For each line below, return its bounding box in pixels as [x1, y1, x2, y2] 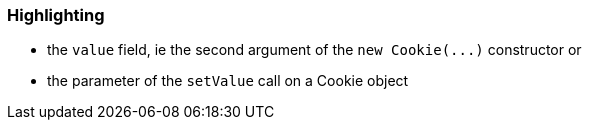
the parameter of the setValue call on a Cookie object [47, 72, 409, 90]
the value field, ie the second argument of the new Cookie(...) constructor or [47, 41, 582, 59]
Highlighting [7, 5, 105, 25]
